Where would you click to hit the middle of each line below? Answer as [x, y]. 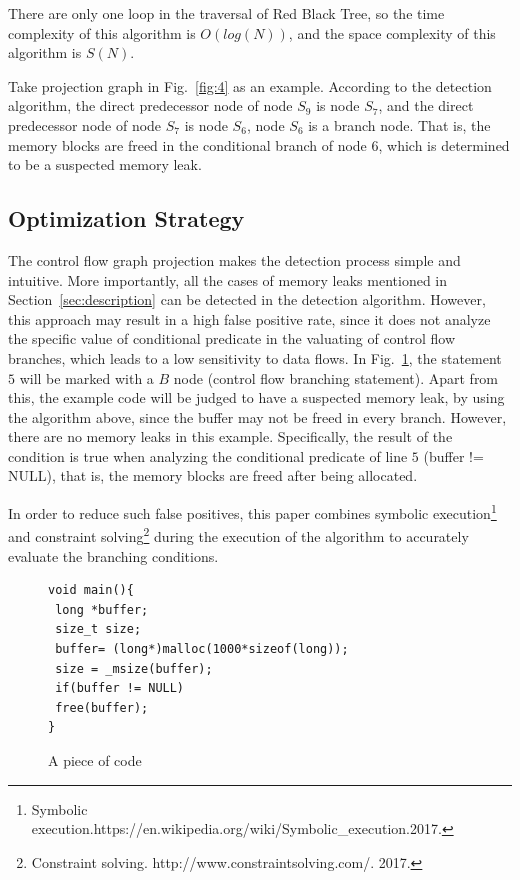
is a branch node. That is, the [399, 124]
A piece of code [95, 759]
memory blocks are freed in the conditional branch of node [187, 144]
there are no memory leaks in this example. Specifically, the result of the [230, 436]
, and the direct [426, 105]
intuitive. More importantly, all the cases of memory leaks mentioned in [228, 279]
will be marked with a [86, 377]
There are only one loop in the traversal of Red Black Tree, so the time [226, 13]
